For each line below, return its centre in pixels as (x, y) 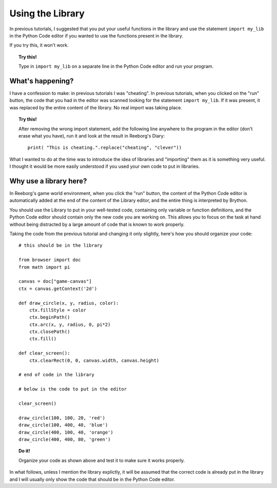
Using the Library (47, 13)
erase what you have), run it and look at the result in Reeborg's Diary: (92, 135)
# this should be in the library (61, 246)
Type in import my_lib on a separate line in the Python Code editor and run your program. (116, 66)
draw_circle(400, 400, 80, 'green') (65, 439)
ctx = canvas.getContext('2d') (58, 288)
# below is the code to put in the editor (73, 389)
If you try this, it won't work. (39, 45)
